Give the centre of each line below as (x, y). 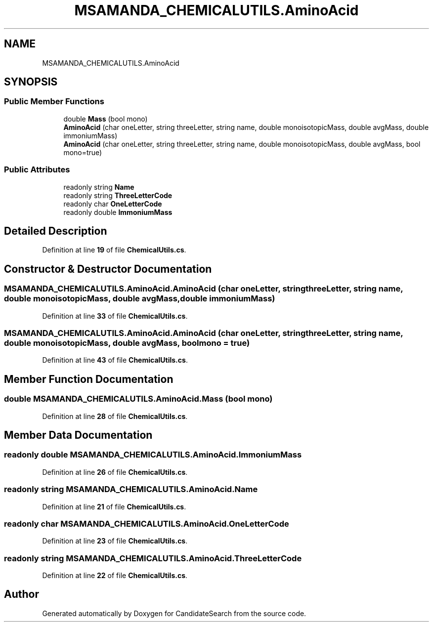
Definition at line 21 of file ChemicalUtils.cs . (114, 506)
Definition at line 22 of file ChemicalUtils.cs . (115, 576)
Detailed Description (56, 231)
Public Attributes (37, 170)
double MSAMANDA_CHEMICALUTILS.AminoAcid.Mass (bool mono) (138, 399)
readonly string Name (99, 187)
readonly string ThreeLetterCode (118, 195)
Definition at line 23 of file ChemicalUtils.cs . (115, 541)
